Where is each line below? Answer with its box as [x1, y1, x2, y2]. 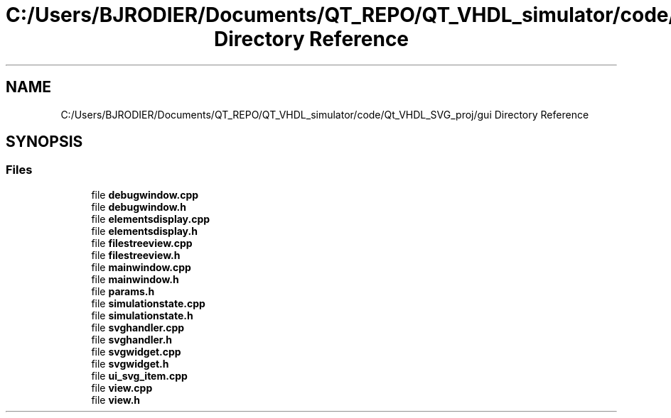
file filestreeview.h [91, 248, 181, 261]
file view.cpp [91, 381, 153, 394]
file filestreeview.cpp [91, 236, 193, 249]
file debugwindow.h [91, 200, 186, 213]
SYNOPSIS [6, 133, 83, 151]
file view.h [91, 393, 141, 406]
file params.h [91, 285, 155, 297]
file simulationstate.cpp [91, 297, 205, 309]
